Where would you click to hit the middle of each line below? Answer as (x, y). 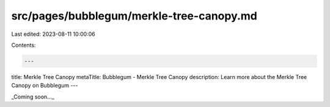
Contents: (24, 45)
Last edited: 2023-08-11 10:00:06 (53, 34)
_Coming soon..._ (33, 97)
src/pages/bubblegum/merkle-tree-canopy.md (134, 16)
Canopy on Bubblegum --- (45, 86)
